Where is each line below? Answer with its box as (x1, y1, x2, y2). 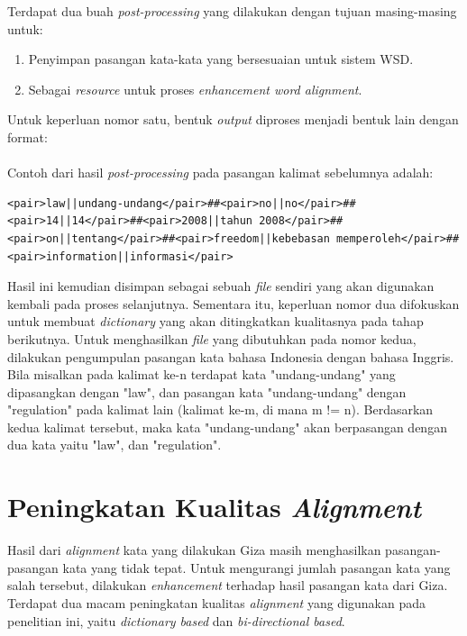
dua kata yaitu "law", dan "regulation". (7, 435, 222, 454)
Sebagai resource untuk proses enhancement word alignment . (28, 79, 362, 98)
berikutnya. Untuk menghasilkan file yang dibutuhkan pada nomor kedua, (7, 329, 417, 348)
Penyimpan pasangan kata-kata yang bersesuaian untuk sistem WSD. (28, 50, 414, 68)
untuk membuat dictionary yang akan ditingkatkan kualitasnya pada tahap (7, 312, 424, 331)
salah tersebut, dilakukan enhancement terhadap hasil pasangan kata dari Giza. (7, 576, 448, 595)
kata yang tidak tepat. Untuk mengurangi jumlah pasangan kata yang (62, 558, 451, 577)
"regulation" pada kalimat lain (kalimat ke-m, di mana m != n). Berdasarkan (7, 400, 434, 419)
